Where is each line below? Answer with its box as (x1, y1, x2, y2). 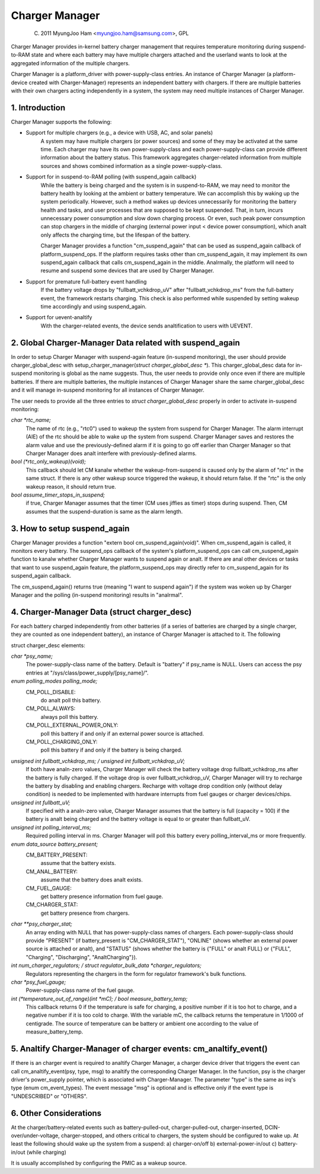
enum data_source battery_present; (11, 840, 98, 848)
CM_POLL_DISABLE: (25, 688, 76, 695)
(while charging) (26, 1148, 66, 1156)
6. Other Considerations (11, 1108, 102, 1118)
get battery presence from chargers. (40, 909, 130, 917)
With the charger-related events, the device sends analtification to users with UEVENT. (40, 322, 253, 329)
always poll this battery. (40, 713, 99, 720)
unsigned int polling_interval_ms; (11, 823, 91, 831)
